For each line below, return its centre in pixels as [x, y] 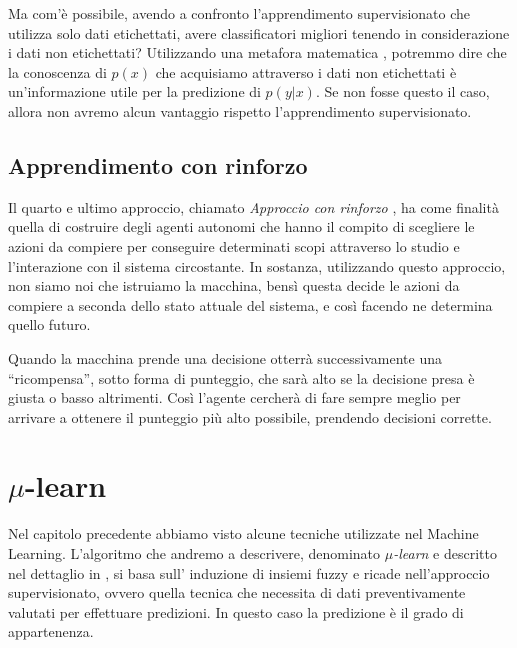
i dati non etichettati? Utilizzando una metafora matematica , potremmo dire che [257, 52]
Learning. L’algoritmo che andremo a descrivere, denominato [194, 553]
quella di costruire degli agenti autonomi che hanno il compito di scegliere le [241, 226]
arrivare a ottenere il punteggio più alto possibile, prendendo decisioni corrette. [250, 416]
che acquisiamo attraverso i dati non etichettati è [306, 71]
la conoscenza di [57, 71]
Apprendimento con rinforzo [158, 164]
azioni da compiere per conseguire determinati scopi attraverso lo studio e [234, 245]
